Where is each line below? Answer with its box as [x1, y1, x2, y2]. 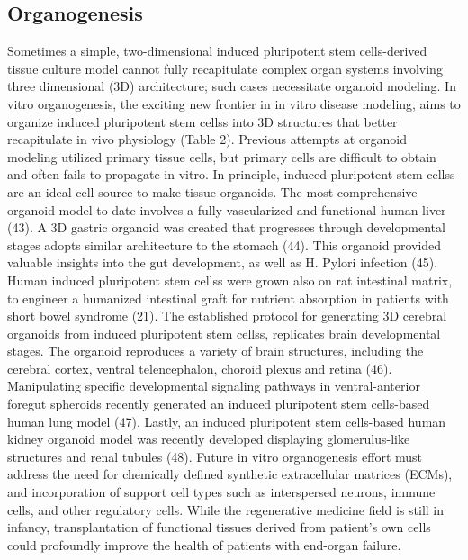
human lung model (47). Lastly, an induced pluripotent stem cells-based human [7, 411, 446, 430]
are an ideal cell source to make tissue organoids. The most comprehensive [7, 182, 418, 201]
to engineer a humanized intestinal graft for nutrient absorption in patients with [7, 288, 449, 307]
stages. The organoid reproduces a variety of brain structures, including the [7, 341, 424, 360]
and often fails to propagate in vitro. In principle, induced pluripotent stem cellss [7, 165, 455, 184]
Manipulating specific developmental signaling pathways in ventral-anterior [7, 376, 420, 395]
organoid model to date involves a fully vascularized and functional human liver [7, 200, 446, 219]
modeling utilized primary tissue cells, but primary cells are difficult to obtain [7, 147, 436, 166]
